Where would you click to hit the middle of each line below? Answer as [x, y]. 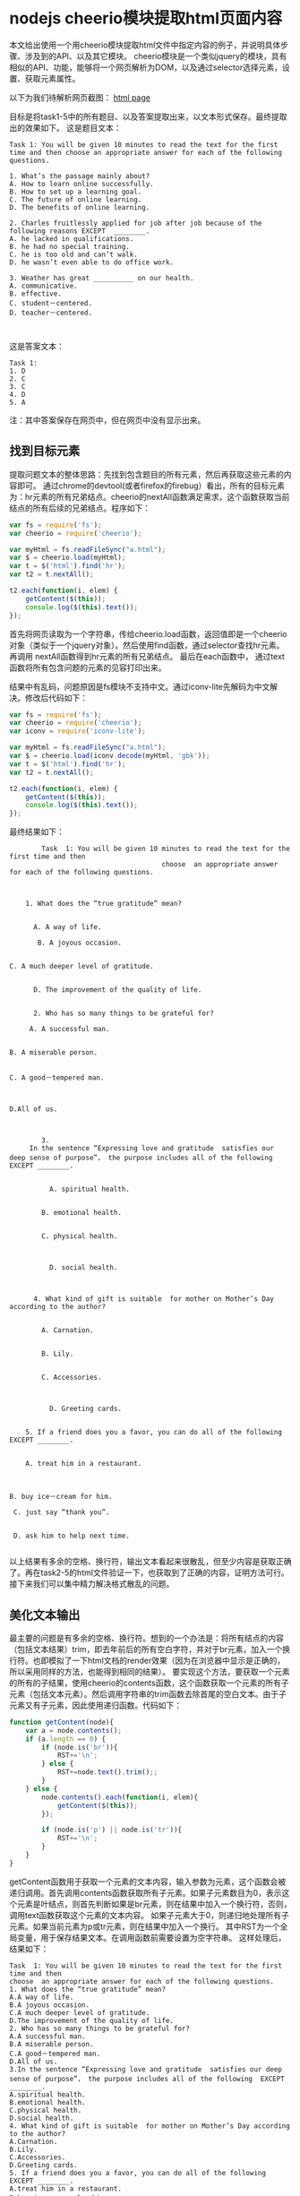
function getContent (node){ [62, 1722]
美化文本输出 [45, 1615]
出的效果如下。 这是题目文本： [65, 127]
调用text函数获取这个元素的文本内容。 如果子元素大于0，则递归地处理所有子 [149, 1915]
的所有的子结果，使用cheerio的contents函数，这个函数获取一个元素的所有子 [149, 1683]
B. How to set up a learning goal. [76, 192]
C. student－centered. [51, 303]
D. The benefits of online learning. [80, 207]
